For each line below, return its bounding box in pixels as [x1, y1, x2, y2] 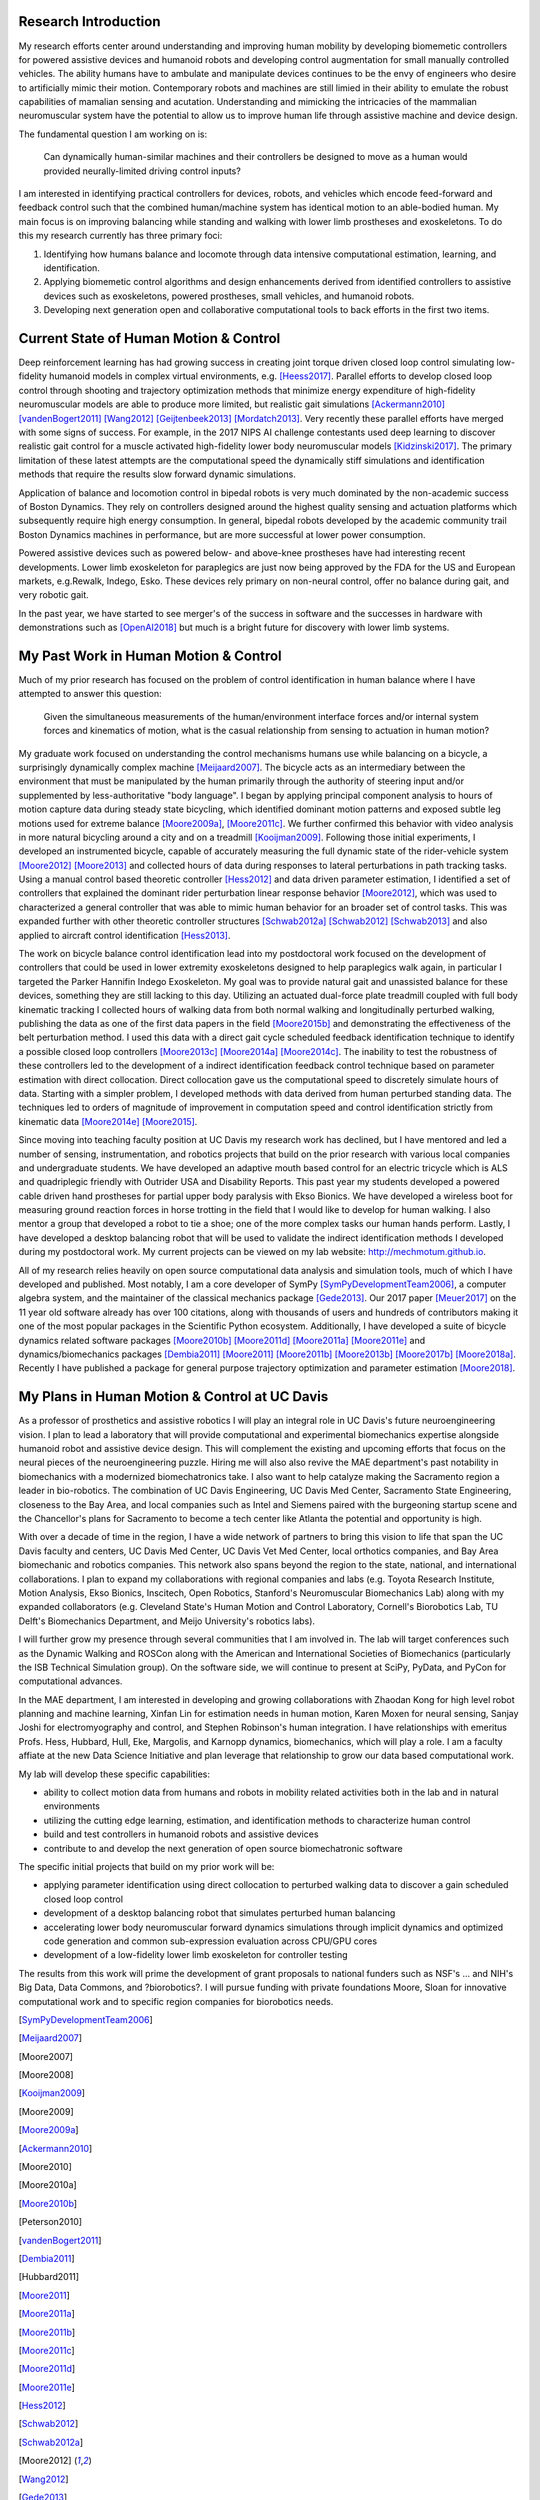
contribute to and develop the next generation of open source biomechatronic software [43, 1842, 404, 1854]
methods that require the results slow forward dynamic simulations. [18, 468, 297, 480]
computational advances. [18, 1675, 123, 1687]
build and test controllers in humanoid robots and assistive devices [43, 1828, 319, 1840]
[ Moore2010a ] [18, 2179, 77, 2191]
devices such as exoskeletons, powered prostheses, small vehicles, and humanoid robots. [43, 290, 415, 302]
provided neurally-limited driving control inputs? [43, 165, 242, 177]
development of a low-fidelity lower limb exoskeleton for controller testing [43, 1949, 349, 1961]
